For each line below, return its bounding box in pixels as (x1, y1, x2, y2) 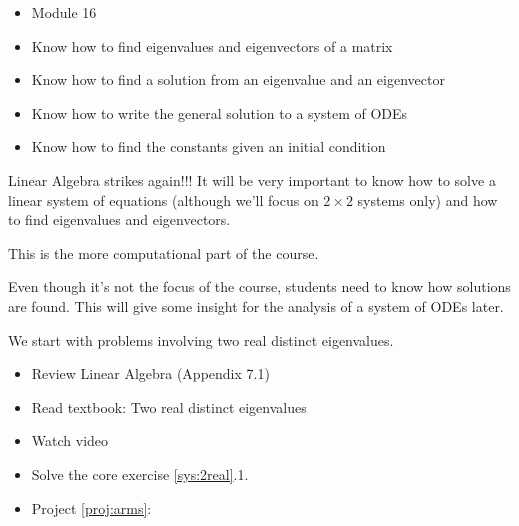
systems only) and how (357, 189, 498, 210)
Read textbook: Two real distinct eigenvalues (31, 396, 307, 417)
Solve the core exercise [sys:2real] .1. (31, 463, 249, 484)
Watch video (31, 430, 109, 451)
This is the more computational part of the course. (8, 242, 319, 263)
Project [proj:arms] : (31, 497, 152, 518)
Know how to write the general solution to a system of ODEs (31, 102, 408, 123)
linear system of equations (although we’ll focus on (8, 189, 319, 210)
